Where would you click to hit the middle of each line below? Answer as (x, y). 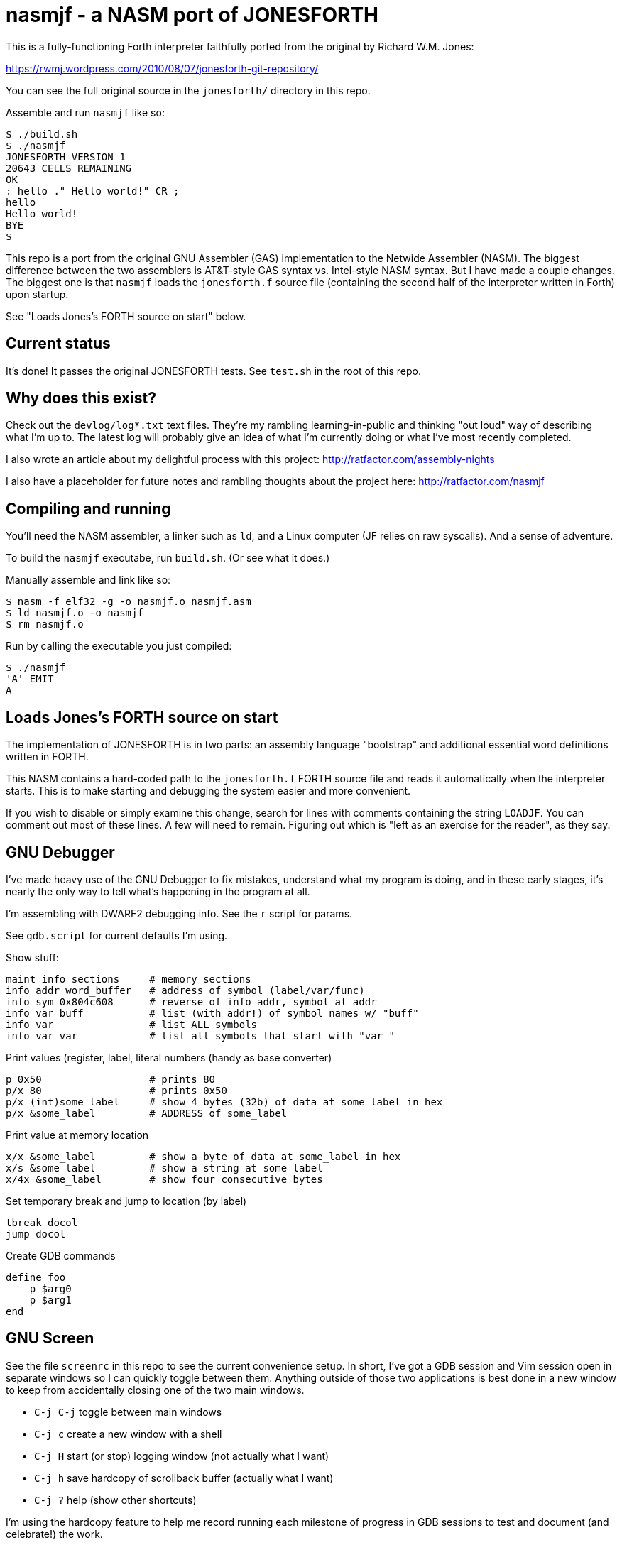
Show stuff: (32, 957)
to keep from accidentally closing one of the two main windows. (155, 1390)
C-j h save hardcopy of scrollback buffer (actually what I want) (184, 1478)
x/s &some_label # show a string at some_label (164, 1168)
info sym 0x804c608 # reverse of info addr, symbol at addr (191, 1001)
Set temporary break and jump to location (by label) (126, 1201)
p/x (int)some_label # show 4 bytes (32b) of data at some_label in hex (224, 1102)
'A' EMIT (30, 679)
